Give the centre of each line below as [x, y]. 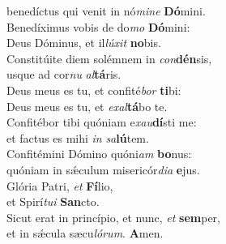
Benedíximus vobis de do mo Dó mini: [98, 26]
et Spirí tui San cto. [53, 201]
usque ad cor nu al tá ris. [64, 74]
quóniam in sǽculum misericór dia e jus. [103, 169]
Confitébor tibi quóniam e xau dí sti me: [102, 122]
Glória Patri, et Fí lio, [60, 185]
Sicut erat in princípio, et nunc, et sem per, [113, 217]
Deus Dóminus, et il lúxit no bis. [84, 43]
